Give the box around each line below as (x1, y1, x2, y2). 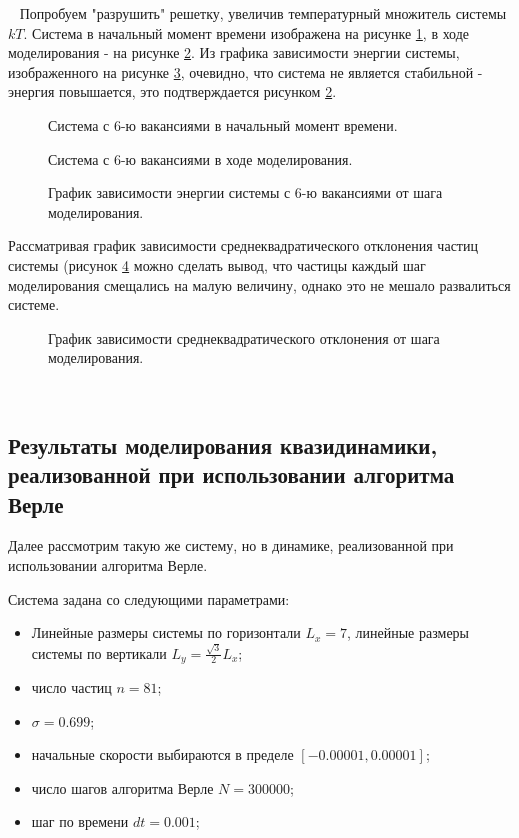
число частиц (31, 677, 112, 698)
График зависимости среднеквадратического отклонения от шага (48, 327, 440, 348)
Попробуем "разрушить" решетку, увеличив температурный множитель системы (19, 3, 507, 23)
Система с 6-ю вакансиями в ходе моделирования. (48, 148, 353, 169)
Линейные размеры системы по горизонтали (31, 622, 301, 643)
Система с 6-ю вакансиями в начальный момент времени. (48, 114, 398, 135)
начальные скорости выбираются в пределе (31, 744, 294, 765)
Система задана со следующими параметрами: (8, 588, 290, 609)
